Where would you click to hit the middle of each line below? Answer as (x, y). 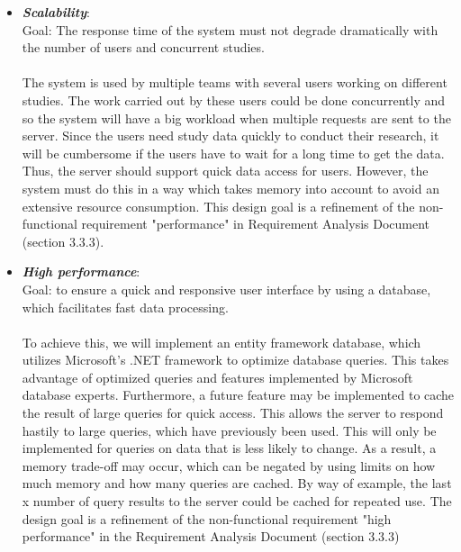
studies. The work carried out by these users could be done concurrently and (234, 100)
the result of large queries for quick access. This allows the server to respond (233, 413)
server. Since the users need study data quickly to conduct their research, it (230, 136)
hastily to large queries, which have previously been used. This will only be (229, 430)
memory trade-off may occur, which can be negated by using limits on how (229, 465)
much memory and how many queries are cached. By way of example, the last (237, 483)
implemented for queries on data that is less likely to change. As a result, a (229, 448)
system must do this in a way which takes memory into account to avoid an (230, 188)
